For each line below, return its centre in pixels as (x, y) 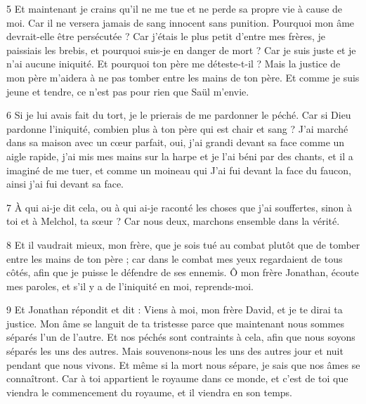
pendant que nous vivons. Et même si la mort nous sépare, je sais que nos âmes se (183, 364)
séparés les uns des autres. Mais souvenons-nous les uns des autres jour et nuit (175, 351)
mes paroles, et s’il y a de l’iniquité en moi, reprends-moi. (130, 286)
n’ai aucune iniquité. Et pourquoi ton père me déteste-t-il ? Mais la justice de (174, 64)
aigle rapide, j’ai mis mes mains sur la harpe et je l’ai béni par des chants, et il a (180, 156)
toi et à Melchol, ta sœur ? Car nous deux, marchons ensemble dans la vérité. (173, 221)
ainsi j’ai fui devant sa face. (65, 184)
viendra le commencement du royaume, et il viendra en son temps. (150, 392)
